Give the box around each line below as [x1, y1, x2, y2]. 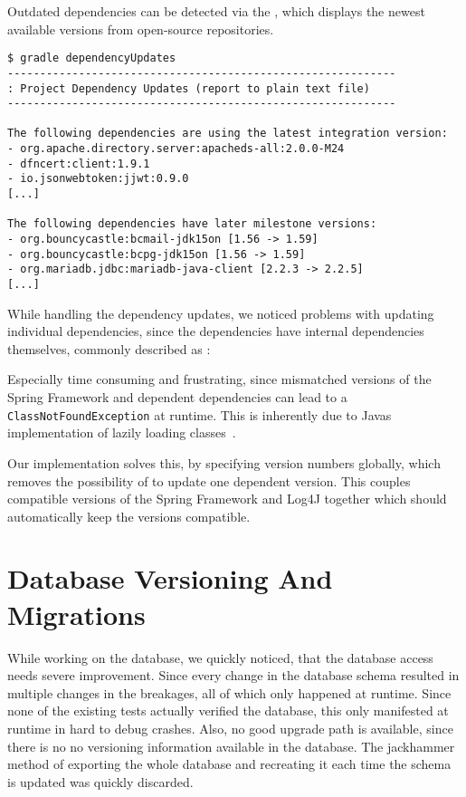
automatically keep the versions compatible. [7, 506, 251, 525]
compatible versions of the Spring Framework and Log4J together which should [7, 489, 447, 508]
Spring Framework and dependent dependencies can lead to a [7, 388, 347, 407]
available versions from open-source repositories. [7, 19, 274, 38]
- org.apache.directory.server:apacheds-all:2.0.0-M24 [7, 142, 345, 156]
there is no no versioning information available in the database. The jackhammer [7, 736, 455, 755]
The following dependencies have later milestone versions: [7, 217, 377, 231]
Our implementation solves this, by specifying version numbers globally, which [7, 453, 441, 472]
